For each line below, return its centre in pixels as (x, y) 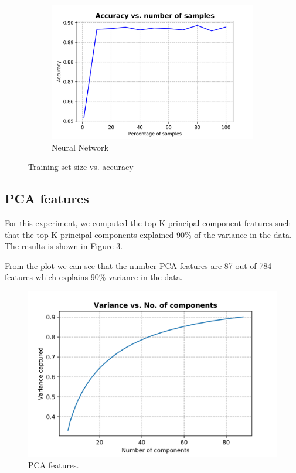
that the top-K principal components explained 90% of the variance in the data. (148, 234)
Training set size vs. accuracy (81, 167)
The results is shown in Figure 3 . (64, 246)
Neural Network (80, 147)
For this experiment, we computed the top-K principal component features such (148, 223)
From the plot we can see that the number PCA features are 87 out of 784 (138, 265)
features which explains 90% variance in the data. (94, 277)
